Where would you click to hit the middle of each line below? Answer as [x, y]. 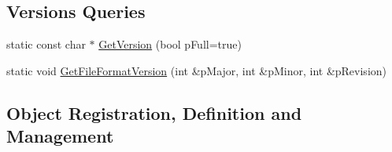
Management [60, 136]
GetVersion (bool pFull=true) [170, 44]
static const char [46, 44]
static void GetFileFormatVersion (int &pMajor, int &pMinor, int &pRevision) [197, 70]
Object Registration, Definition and [154, 112]
